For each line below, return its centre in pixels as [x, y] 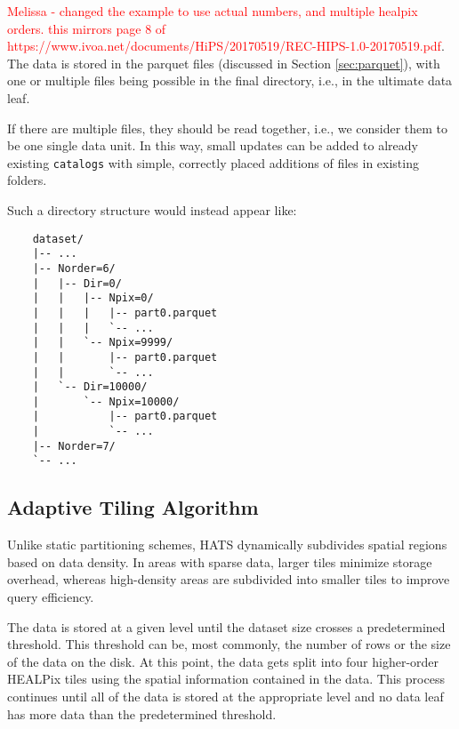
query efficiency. [51, 597]
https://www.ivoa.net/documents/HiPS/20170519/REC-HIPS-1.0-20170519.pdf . [226, 46]
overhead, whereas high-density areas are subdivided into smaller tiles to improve [229, 579]
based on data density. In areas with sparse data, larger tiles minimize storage [220, 561]
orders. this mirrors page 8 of [87, 28]
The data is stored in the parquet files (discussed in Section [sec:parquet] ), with [224, 63]
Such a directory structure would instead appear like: [152, 210]
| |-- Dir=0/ [77, 283]
